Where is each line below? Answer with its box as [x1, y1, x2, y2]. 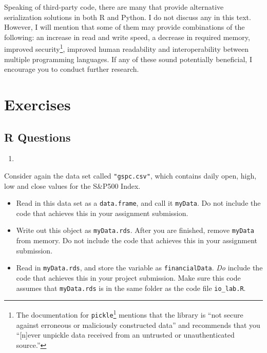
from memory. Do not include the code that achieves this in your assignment [16, 235, 258, 246]
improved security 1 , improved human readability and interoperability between [4, 42, 249, 54]
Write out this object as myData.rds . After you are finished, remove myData [16, 225, 254, 236]
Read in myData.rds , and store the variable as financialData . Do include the [16, 262, 263, 273]
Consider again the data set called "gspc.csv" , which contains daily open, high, [4, 170, 257, 181]
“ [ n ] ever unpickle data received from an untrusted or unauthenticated [16, 329, 235, 340]
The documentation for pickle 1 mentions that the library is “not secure [16, 308, 243, 320]
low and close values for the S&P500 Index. [4, 180, 141, 191]
